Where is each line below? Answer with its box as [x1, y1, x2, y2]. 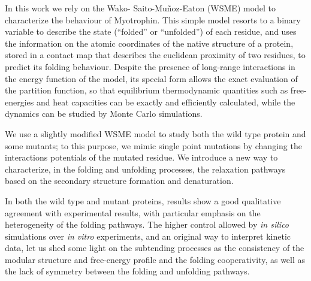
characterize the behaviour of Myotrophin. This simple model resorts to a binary [5, 13, 301, 26]
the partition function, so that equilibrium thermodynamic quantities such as [5, 84, 288, 96]
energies [5, 95, 34, 108]
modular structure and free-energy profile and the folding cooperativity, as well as [5, 253, 306, 265]
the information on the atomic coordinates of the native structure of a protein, [5, 37, 294, 49]
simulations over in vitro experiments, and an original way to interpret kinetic [5, 229, 291, 242]
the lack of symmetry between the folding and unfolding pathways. [5, 265, 250, 277]
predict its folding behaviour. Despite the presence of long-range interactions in [5, 60, 295, 72]
